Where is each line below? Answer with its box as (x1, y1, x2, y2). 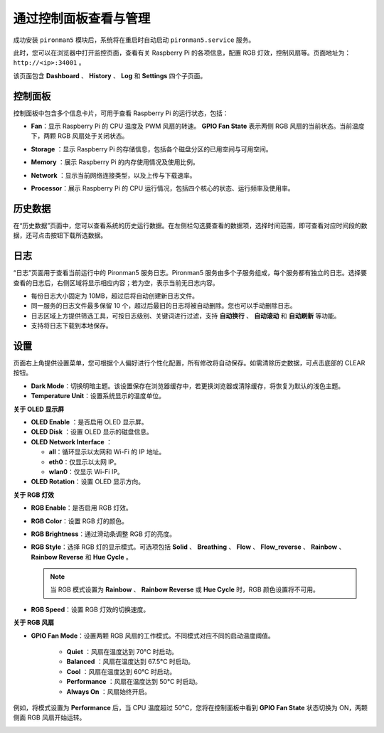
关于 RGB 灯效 (13, 491, 55, 499)
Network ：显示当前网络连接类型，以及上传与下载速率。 (31, 171, 196, 179)
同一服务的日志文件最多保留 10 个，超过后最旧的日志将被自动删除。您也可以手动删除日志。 (31, 301, 297, 310)
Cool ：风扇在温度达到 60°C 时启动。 (66, 667, 176, 675)
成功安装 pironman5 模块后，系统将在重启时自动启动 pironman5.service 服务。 (13, 36, 255, 44)
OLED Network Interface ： (31, 437, 113, 446)
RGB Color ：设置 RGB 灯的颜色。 (31, 516, 128, 525)
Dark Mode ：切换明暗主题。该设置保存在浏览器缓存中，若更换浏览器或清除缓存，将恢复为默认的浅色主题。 (31, 381, 345, 390)
